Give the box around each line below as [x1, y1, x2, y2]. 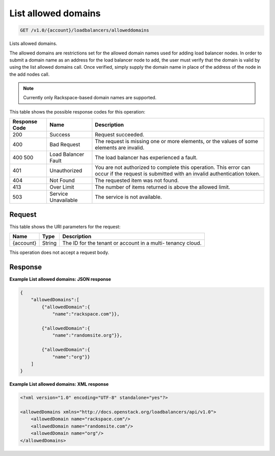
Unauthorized [49, 167, 82, 174]
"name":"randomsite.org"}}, [52, 332, 122, 338]
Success [49, 131, 71, 138]
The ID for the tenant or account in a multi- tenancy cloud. [62, 240, 202, 247]
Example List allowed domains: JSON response [9, 276, 112, 282]
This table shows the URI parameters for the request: [9, 223, 121, 230]
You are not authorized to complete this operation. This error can [95, 164, 251, 171]
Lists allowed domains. [9, 41, 58, 47]
